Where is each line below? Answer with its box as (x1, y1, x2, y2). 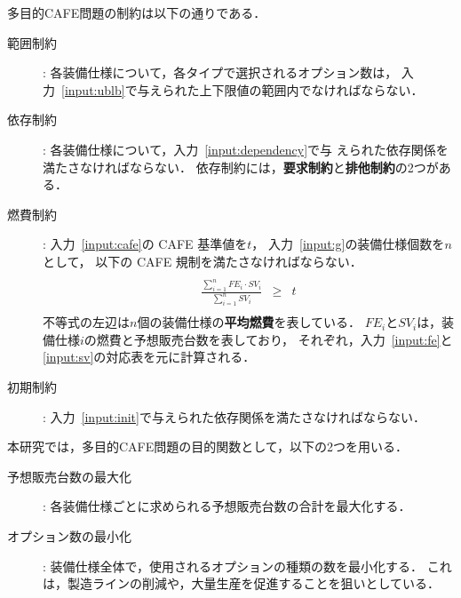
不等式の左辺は (43, 313, 130, 331)
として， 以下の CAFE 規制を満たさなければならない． (43, 251, 362, 270)
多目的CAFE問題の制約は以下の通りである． (7, 4, 266, 21)
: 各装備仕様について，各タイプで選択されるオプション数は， (43, 63, 398, 82)
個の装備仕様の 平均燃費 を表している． (137, 313, 361, 331)
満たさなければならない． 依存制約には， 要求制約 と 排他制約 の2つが (43, 157, 439, 176)
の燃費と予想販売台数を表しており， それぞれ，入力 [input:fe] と (83, 330, 453, 348)
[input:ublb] (61, 80, 125, 99)
